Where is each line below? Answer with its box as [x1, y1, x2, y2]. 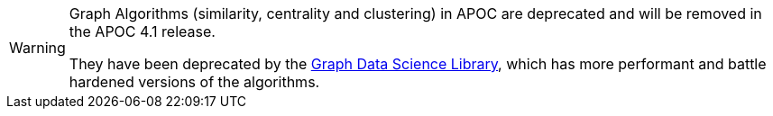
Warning [9, 39, 66, 57]
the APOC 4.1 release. [69, 22, 216, 40]
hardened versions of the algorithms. [69, 73, 320, 91]
